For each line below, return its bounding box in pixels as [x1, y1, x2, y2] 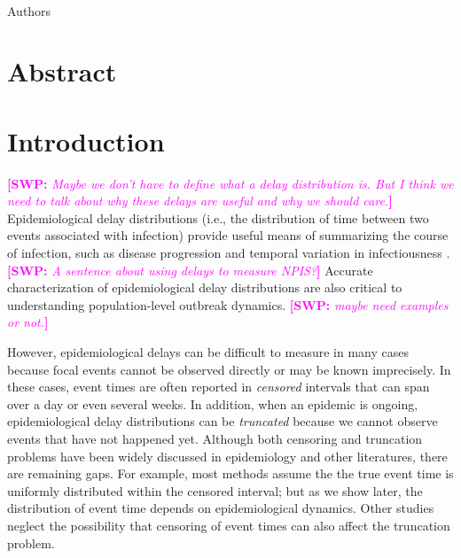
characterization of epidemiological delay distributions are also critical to [7, 278, 402, 297]
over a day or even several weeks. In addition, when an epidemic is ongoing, [7, 394, 418, 413]
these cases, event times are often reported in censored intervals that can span [7, 377, 430, 396]
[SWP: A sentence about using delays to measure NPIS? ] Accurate [7, 260, 373, 279]
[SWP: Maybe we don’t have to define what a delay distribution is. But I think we [7, 174, 454, 192]
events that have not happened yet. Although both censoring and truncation [7, 430, 423, 447]
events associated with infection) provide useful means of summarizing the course [7, 226, 449, 244]
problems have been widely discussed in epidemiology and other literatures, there [7, 446, 448, 465]
